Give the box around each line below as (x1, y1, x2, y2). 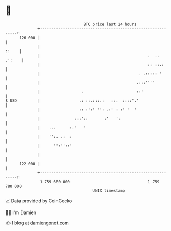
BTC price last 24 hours (83, 22, 137, 27)
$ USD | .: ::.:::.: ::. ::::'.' (5, 98, 139, 103)
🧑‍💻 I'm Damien (5, 209, 37, 216)
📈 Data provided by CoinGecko (5, 198, 72, 204)
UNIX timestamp (92, 188, 125, 193)
